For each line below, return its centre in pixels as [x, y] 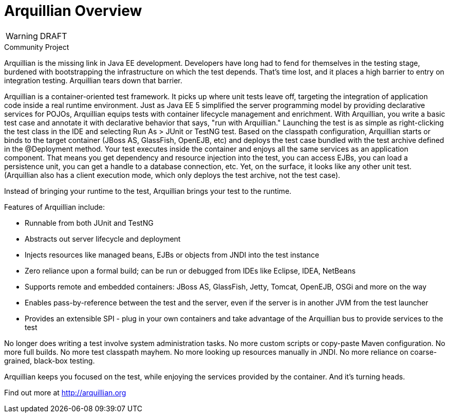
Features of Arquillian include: [55, 207]
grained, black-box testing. [50, 360]
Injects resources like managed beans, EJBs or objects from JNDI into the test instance [172, 255]
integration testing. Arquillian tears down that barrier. [93, 80]
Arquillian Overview [73, 11]
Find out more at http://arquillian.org [65, 392]
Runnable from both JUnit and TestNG [89, 223]
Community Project [37, 47]
